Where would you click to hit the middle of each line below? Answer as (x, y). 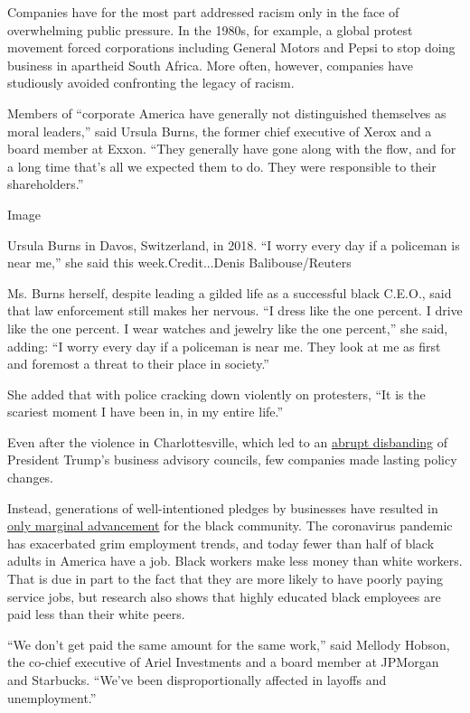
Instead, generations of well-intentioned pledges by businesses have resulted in (223, 507)
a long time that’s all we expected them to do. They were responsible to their (222, 166)
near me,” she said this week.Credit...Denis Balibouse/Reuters (179, 263)
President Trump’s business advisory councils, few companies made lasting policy (232, 460)
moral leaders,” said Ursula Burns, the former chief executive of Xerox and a (220, 131)
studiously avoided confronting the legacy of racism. (151, 83)
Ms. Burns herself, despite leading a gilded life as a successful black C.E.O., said (230, 292)
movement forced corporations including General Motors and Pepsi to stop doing (231, 47)
